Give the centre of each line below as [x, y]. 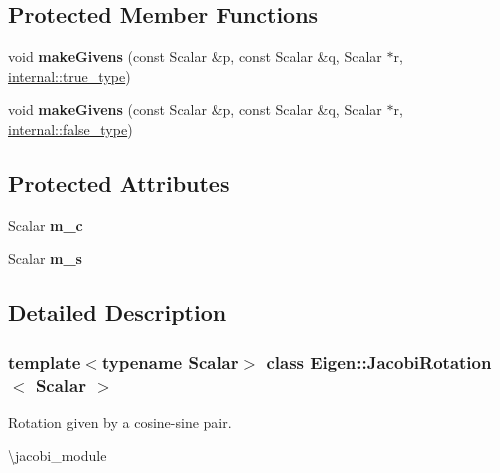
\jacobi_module [57, 455]
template [44, 361]
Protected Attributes [119, 182]
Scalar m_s [45, 258]
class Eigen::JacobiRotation [379, 361]
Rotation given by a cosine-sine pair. [120, 421]
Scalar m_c [45, 224]
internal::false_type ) [70, 128]
